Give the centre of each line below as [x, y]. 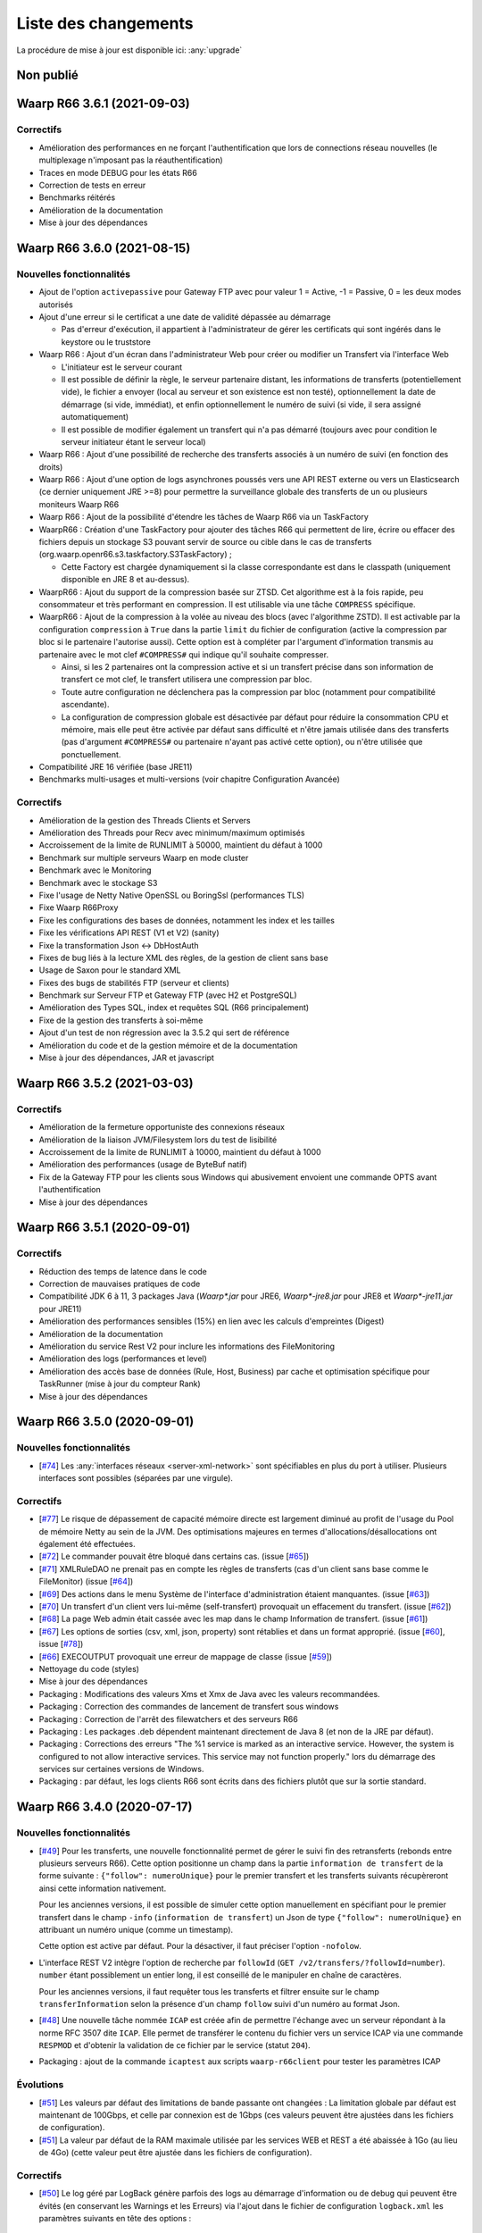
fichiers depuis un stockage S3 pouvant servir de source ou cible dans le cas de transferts [205, 542]
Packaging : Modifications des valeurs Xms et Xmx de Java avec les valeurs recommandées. [209, 1694]
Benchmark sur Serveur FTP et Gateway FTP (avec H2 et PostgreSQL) [168, 995]
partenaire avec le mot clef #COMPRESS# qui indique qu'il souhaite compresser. [184, 654]
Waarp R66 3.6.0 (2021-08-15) [104, 248]
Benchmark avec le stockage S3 [98, 882]
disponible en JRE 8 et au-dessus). [125, 580]
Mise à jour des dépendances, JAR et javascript [126, 1058]
